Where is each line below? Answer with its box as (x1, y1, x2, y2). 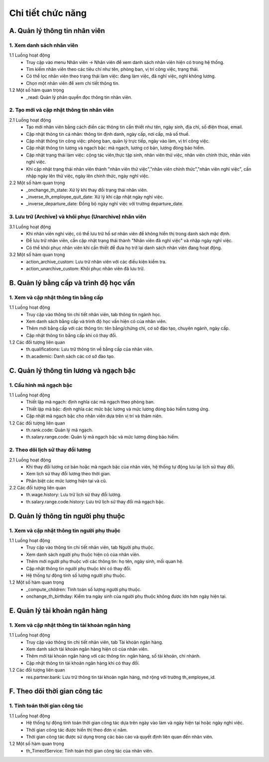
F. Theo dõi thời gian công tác (9, 687, 103, 696)
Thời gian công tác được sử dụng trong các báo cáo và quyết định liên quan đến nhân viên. (26, 734, 214, 740)
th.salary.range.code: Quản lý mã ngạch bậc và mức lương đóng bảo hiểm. (26, 434, 179, 440)
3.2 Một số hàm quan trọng (9, 252, 65, 258)
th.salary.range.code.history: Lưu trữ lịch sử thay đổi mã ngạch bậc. (26, 498, 165, 504)
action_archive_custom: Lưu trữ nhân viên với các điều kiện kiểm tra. (26, 259, 167, 265)
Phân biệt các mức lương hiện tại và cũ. (26, 477, 107, 484)
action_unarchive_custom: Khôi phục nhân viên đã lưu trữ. (26, 265, 145, 272)
